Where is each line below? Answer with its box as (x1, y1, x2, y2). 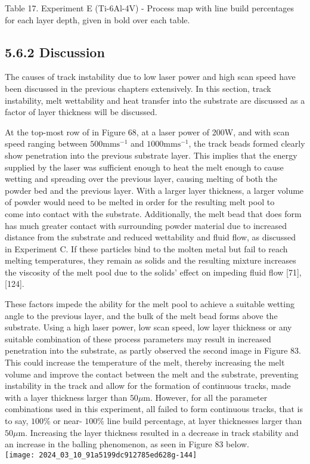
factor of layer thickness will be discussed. (5, 106, 157, 118)
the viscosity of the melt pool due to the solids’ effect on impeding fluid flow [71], (5, 265, 302, 278)
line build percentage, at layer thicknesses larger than (107, 414, 302, 427)
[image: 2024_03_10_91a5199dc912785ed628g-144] (5, 450, 197, 459)
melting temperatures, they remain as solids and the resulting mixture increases (5, 254, 296, 267)
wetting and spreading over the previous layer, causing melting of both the (5, 172, 277, 185)
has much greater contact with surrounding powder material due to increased (5, 219, 287, 231)
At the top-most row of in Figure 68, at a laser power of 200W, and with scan (5, 125, 290, 138)
